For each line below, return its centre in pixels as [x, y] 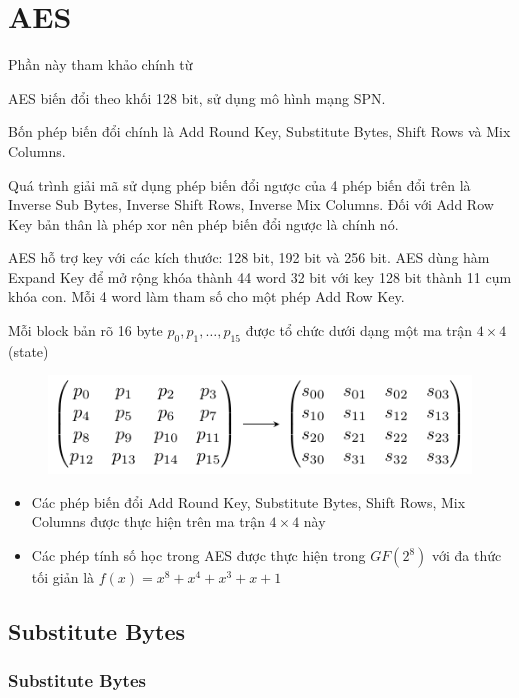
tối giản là [63, 577]
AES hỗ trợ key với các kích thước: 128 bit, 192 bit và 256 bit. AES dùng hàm [249, 257]
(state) [28, 350]
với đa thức [466, 555]
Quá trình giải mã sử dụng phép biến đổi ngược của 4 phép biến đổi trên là [239, 184]
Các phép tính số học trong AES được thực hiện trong [198, 555]
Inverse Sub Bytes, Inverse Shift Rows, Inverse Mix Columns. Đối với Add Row [251, 204]
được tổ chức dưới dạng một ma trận [359, 330]
